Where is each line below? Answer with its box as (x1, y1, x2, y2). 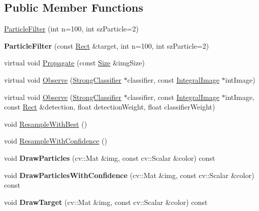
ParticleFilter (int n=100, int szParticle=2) (4, 23, 139, 34)
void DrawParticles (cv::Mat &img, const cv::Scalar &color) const (4, 152, 215, 163)
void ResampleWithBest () (4, 118, 87, 129)
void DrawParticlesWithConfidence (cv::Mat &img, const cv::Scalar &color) (4, 169, 254, 180)
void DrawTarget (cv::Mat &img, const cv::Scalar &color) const (4, 196, 208, 207)
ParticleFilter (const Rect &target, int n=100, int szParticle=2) (4, 40, 209, 51)
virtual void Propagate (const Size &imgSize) (4, 57, 145, 68)
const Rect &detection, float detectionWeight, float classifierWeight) (4, 101, 215, 112)
